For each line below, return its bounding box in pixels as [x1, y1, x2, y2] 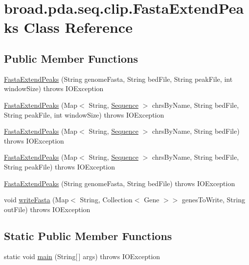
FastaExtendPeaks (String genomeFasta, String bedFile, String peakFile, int [4, 73, 233, 84]
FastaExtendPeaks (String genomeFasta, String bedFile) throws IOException [4, 178, 235, 188]
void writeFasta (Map [4, 194, 69, 205]
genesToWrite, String [182, 194, 245, 205]
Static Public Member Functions [4, 228, 172, 243]
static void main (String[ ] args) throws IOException [4, 251, 160, 261]
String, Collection [80, 194, 133, 205]
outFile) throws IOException [4, 204, 91, 214]
